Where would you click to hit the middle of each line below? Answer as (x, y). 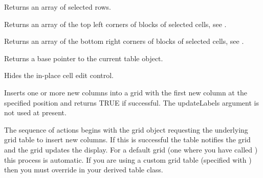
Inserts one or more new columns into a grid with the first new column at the (126, 92)
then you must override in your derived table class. (84, 170)
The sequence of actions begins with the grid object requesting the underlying (126, 129)
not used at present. (35, 112)
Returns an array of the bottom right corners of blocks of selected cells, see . (124, 41)
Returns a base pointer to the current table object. (84, 58)
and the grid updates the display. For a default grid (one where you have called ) (131, 149)
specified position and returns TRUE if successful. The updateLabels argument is (131, 102)
